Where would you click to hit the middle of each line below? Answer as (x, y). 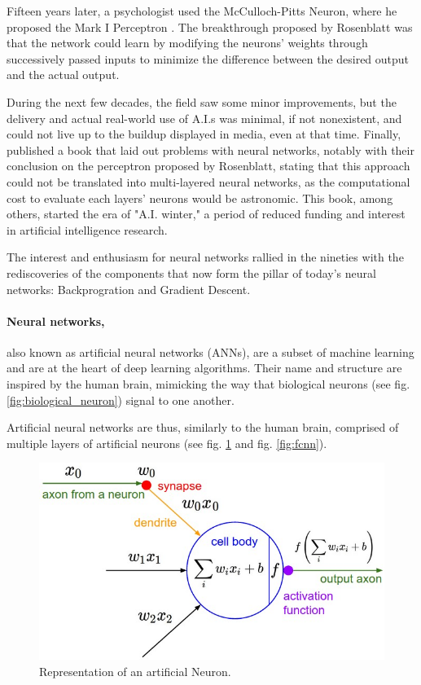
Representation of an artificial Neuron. (135, 671)
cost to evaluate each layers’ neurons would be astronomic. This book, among (200, 198)
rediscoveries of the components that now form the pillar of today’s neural (191, 272)
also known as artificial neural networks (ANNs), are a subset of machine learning (210, 351)
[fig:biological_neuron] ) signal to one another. (121, 400)
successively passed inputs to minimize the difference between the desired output (208, 58)
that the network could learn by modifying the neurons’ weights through (187, 43)
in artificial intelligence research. (87, 229)
